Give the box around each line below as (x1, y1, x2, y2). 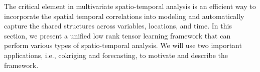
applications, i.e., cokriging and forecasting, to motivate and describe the (4, 49, 228, 60)
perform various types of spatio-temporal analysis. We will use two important (4, 40, 242, 50)
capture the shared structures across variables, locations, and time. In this (4, 20, 232, 31)
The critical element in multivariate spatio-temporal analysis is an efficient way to (4, 1, 256, 11)
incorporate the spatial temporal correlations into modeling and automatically (4, 10, 244, 21)
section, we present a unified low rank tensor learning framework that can (4, 30, 231, 40)
